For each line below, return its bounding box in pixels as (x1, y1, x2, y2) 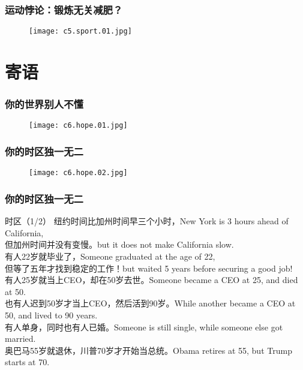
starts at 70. (5, 356, 50, 368)
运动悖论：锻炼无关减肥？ (5, 2, 123, 17)
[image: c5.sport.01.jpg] (29, 27, 132, 36)
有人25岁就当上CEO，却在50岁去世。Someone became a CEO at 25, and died (5, 273, 298, 286)
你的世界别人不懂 (5, 97, 83, 112)
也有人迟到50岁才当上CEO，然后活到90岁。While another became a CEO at (5, 297, 296, 309)
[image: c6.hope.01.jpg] (29, 121, 128, 130)
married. (5, 332, 36, 345)
